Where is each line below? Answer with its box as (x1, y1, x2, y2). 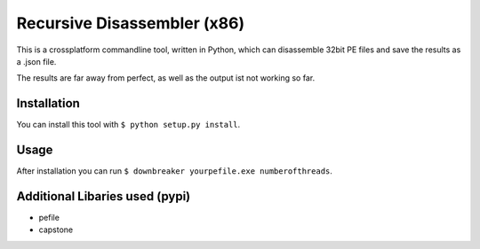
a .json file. (16, 56, 57, 66)
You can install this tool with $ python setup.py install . (16, 120, 241, 130)
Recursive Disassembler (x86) (16, 13, 244, 33)
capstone (38, 224, 74, 235)
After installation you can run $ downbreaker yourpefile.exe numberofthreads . (16, 166, 333, 176)
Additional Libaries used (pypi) (16, 189, 191, 204)
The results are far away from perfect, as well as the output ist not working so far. (16, 73, 316, 83)
